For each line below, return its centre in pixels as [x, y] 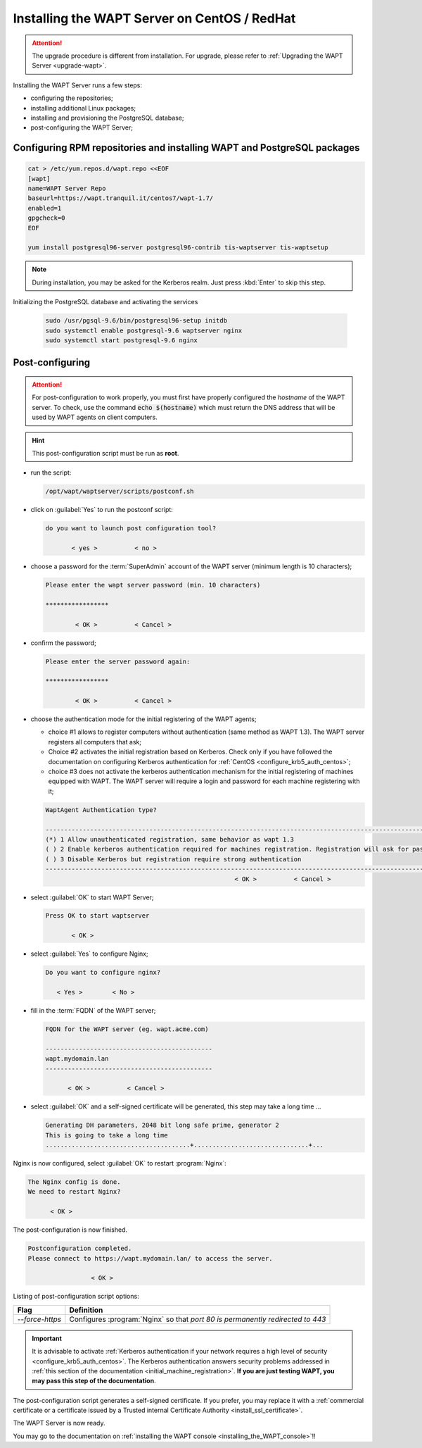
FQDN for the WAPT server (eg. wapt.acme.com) [127, 1029]
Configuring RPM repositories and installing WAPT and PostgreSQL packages [186, 148]
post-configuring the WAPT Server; [82, 127]
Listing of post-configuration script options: [76, 1297]
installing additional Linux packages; [83, 108]
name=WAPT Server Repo [67, 189]
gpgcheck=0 [46, 218]
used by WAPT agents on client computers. [95, 417]
